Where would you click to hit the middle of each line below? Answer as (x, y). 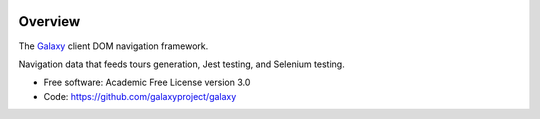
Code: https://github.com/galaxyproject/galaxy (140, 96)
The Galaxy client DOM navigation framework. (113, 46)
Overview (49, 21)
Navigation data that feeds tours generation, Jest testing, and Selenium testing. (181, 64)
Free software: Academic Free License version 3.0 (147, 82)
